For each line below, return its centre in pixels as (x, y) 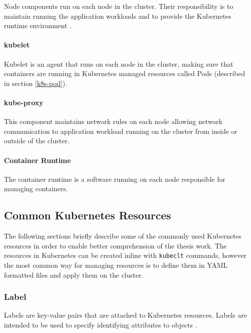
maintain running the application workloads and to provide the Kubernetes (118, 16)
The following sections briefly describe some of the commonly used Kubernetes (123, 236)
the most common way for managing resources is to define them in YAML (116, 265)
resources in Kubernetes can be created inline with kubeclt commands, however (125, 255)
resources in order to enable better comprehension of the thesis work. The (115, 245)
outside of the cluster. (37, 141)
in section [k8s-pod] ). (36, 83)
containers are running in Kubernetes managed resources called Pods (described (125, 73)
